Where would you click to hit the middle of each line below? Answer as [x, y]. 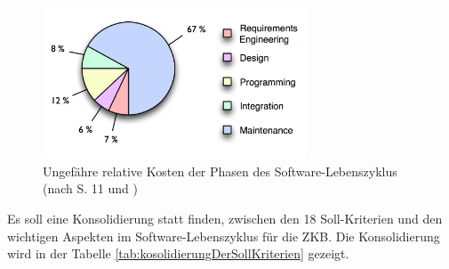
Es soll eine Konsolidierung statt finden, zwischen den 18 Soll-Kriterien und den [225, 219]
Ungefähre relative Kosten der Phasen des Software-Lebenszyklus [220, 171]
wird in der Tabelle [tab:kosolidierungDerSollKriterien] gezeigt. [178, 253]
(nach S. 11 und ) [90, 188]
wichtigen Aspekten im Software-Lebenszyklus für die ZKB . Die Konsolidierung [224, 236]
